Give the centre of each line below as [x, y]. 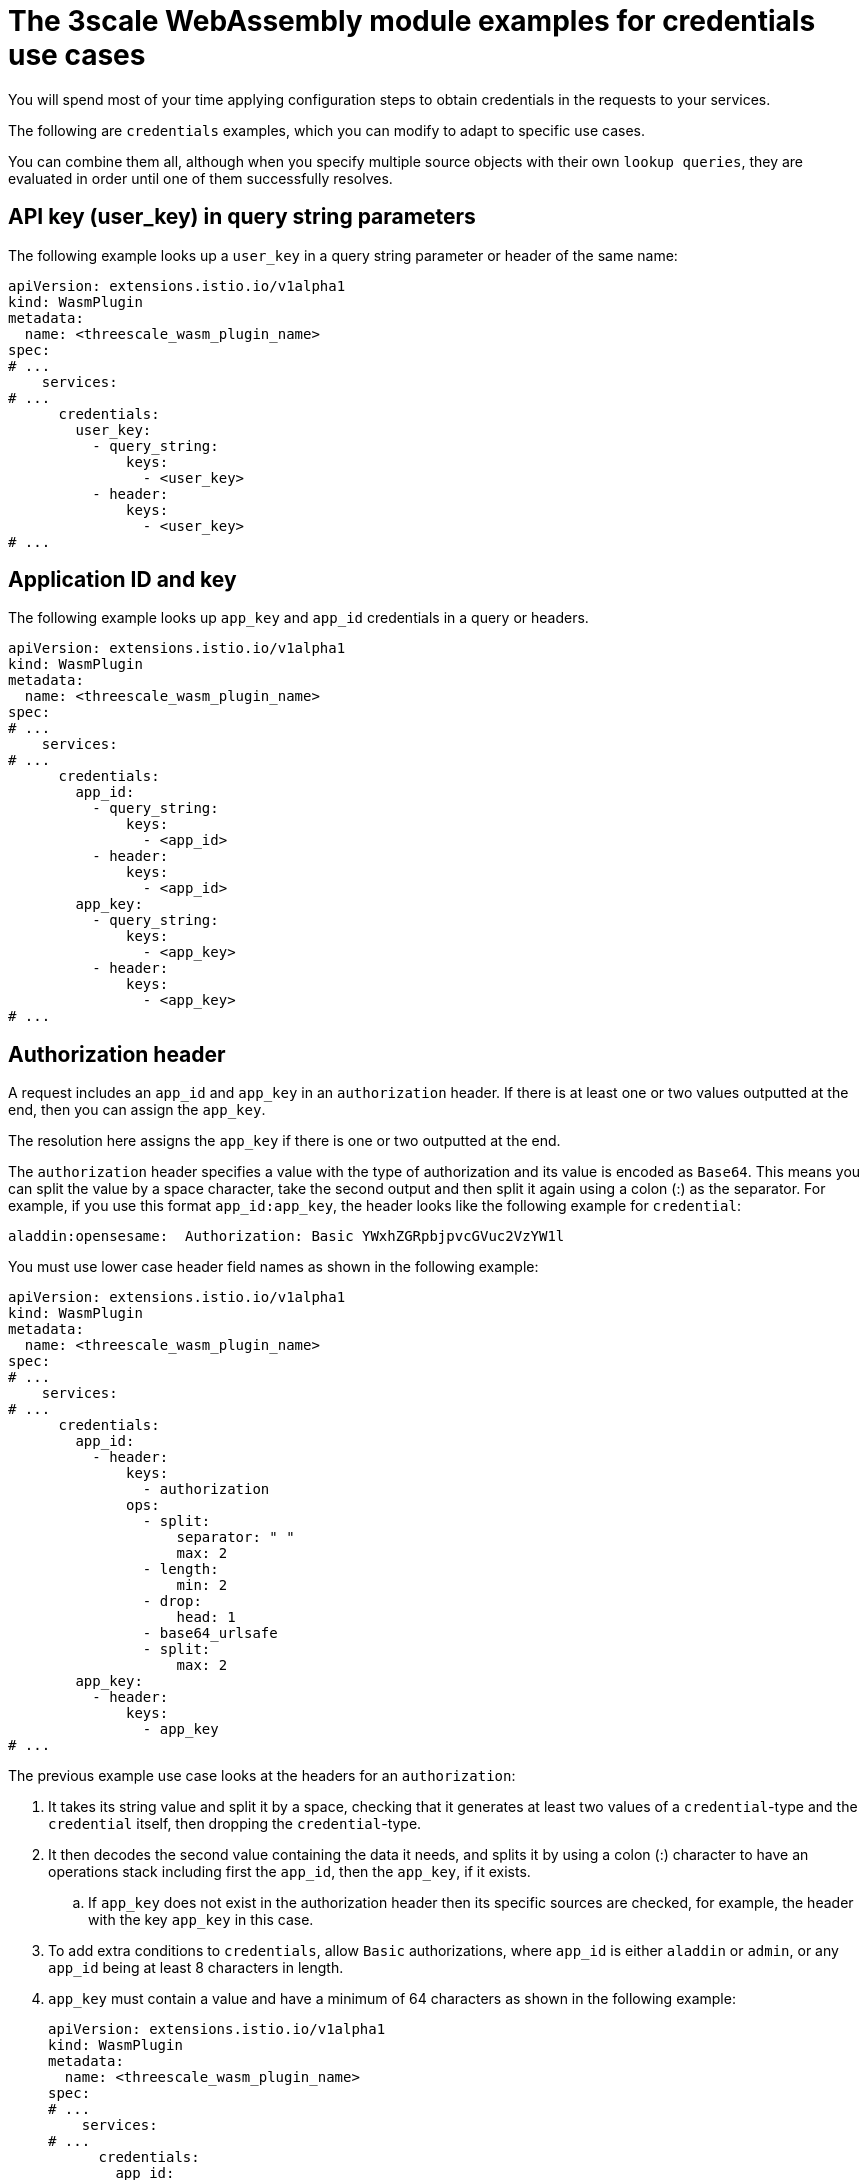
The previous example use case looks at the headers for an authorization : [262, 1776]
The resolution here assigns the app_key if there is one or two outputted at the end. [284, 1141]
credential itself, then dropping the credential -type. [235, 1824]
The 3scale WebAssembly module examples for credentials [412, 21]
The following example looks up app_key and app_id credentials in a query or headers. [298, 618]
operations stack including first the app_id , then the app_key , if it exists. [289, 1872]
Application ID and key [122, 580]
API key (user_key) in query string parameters [242, 217]
